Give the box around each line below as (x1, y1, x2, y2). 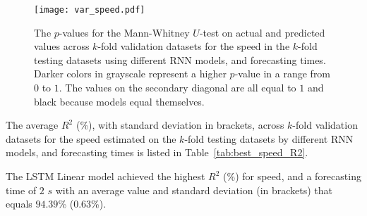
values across (34, 39, 90, 53)
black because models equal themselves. (34, 94, 205, 108)
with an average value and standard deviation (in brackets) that (55, 182, 333, 197)
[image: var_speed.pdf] (34, 5, 145, 15)
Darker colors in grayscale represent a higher (34, 66, 227, 81)
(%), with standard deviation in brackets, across (76, 117, 284, 132)
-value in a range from (234, 66, 331, 81)
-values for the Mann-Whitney (59, 25, 190, 39)
